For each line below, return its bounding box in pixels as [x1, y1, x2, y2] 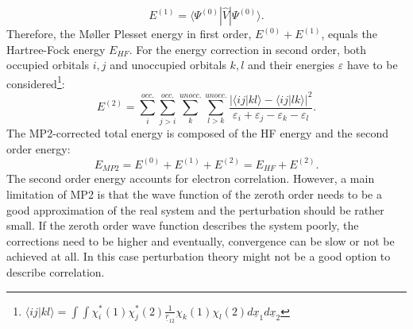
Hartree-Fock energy [6, 41, 106, 57]
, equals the [321, 25, 377, 41]
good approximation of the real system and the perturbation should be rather [6, 201, 384, 218]
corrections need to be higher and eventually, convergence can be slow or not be [6, 232, 395, 249]
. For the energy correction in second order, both [129, 41, 367, 57]
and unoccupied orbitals [110, 56, 226, 73]
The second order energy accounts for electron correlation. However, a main [6, 170, 375, 187]
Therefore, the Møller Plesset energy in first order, [6, 25, 252, 41]
